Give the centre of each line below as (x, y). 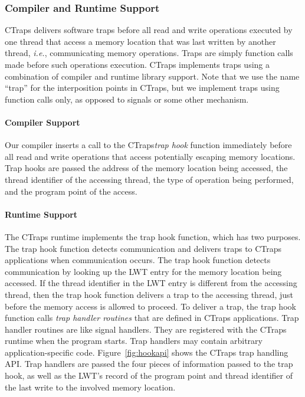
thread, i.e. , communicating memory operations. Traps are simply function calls (149, 53)
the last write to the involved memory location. (90, 387)
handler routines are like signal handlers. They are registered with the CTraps (146, 329)
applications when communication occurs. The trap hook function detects (138, 260)
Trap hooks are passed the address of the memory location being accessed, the (146, 168)
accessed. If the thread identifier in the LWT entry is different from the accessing (151, 283)
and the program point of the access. (71, 191)
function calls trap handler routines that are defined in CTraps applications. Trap (152, 318)
